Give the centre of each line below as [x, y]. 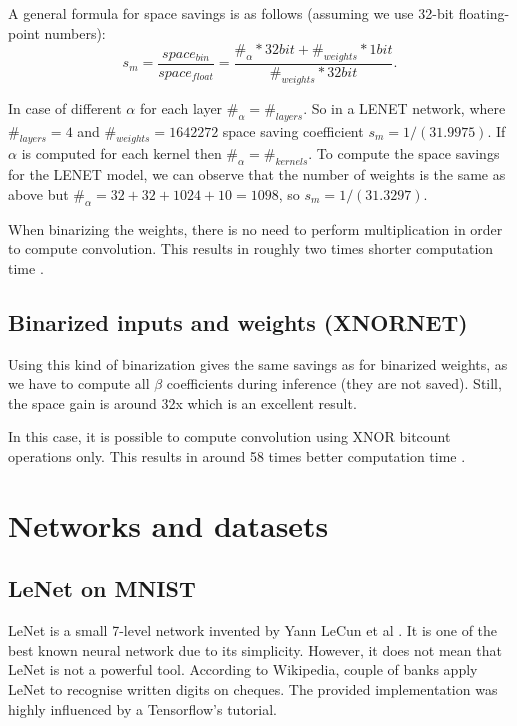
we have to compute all [79, 383]
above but [38, 193]
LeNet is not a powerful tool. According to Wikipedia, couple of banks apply [243, 669]
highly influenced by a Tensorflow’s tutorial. [142, 708]
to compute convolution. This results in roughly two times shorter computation [251, 248]
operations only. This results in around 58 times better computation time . [237, 455]
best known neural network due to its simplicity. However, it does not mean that [255, 649]
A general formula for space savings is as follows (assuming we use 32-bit [231, 13]
